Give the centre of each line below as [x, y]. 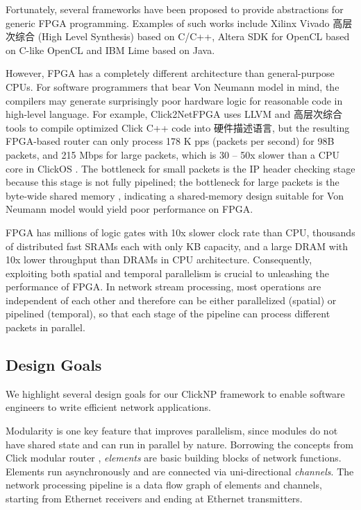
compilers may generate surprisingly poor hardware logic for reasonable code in [174, 100]
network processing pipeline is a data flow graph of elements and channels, [164, 485]
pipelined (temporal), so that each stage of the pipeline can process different [168, 314]
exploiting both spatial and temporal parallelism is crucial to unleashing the [167, 273]
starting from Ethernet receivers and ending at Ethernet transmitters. [154, 499]
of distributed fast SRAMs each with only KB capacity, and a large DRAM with [177, 246]
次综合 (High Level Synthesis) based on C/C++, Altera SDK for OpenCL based [178, 36]
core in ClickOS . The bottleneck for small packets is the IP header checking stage [180, 168]
